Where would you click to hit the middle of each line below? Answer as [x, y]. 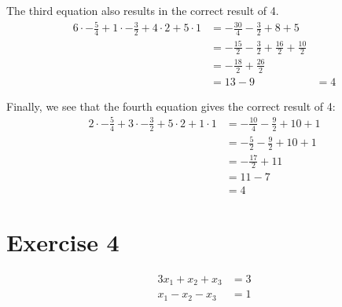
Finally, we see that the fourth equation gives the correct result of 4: [171, 106]
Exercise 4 [63, 241]
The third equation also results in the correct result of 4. [143, 10]
